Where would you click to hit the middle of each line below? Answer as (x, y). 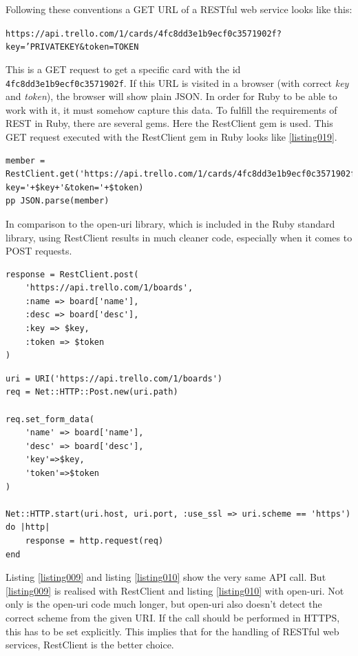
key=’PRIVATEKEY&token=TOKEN (72, 47)
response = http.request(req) (94, 540)
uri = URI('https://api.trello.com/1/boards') (114, 378)
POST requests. (39, 251)
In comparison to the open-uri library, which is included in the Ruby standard (170, 223)
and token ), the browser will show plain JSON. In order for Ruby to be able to (171, 96)
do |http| (28, 527)
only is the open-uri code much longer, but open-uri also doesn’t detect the (164, 604)
